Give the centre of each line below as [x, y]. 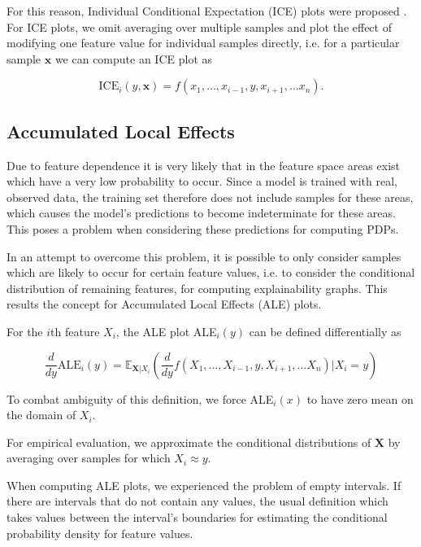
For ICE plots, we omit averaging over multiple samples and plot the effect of [199, 26]
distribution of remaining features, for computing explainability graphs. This [197, 288]
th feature [75, 331]
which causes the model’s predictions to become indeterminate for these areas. [201, 213]
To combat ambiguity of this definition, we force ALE [140, 398]
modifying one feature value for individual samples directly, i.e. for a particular [203, 43]
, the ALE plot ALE [166, 331]
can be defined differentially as [325, 331]
